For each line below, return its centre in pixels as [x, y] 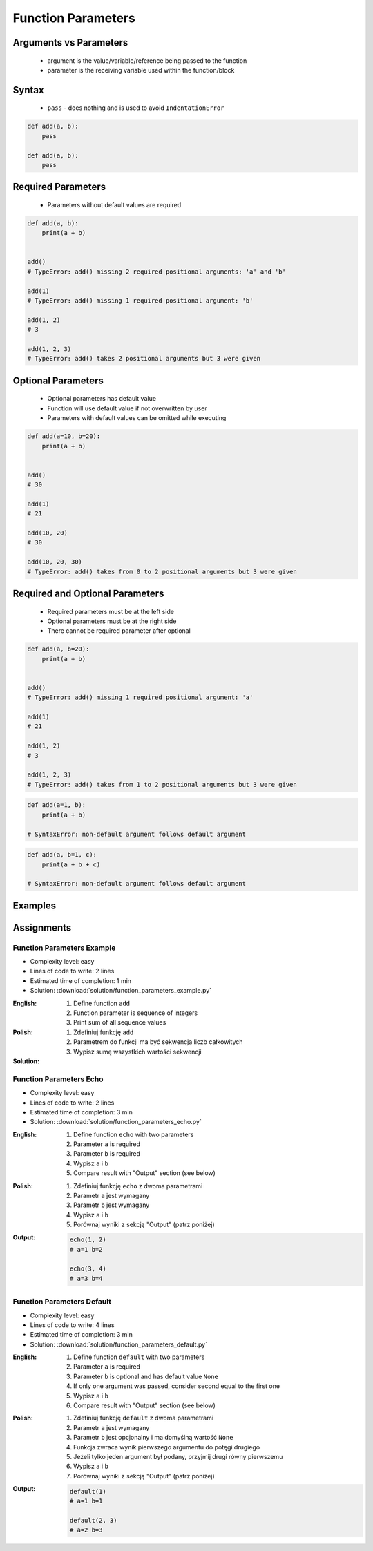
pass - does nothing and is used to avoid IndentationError [136, 108]
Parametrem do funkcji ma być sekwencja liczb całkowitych [158, 1042]
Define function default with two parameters [139, 1357]
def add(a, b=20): [58, 649]
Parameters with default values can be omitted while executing [137, 418]
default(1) [88, 1491]
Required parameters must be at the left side [111, 611]
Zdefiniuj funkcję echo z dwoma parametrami [138, 1186]
